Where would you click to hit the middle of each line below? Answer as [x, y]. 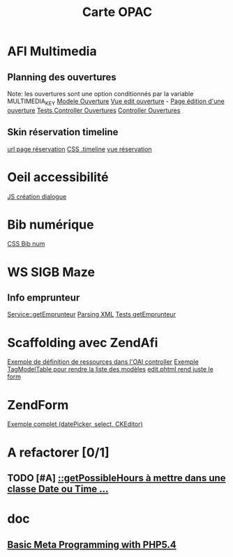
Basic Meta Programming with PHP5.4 [92, 544]
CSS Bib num [26, 244]
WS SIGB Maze [51, 272]
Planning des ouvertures [62, 77]
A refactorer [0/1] [58, 452]
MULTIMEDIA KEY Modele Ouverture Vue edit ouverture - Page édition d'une [116, 102]
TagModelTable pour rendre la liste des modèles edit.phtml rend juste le [111, 369]
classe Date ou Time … [58, 489]
